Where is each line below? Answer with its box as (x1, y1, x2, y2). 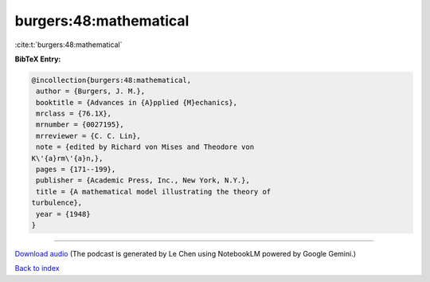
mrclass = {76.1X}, (36, 109, 111, 119)
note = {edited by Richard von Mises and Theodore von (36, 143, 255, 151)
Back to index (14, 264, 60, 273)
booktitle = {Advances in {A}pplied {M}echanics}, (36, 98, 238, 107)
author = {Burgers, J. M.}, (36, 87, 146, 96)
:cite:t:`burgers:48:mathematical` (14, 40, 123, 49)
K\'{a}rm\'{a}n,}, (31, 154, 104, 163)
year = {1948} (36, 210, 91, 218)
